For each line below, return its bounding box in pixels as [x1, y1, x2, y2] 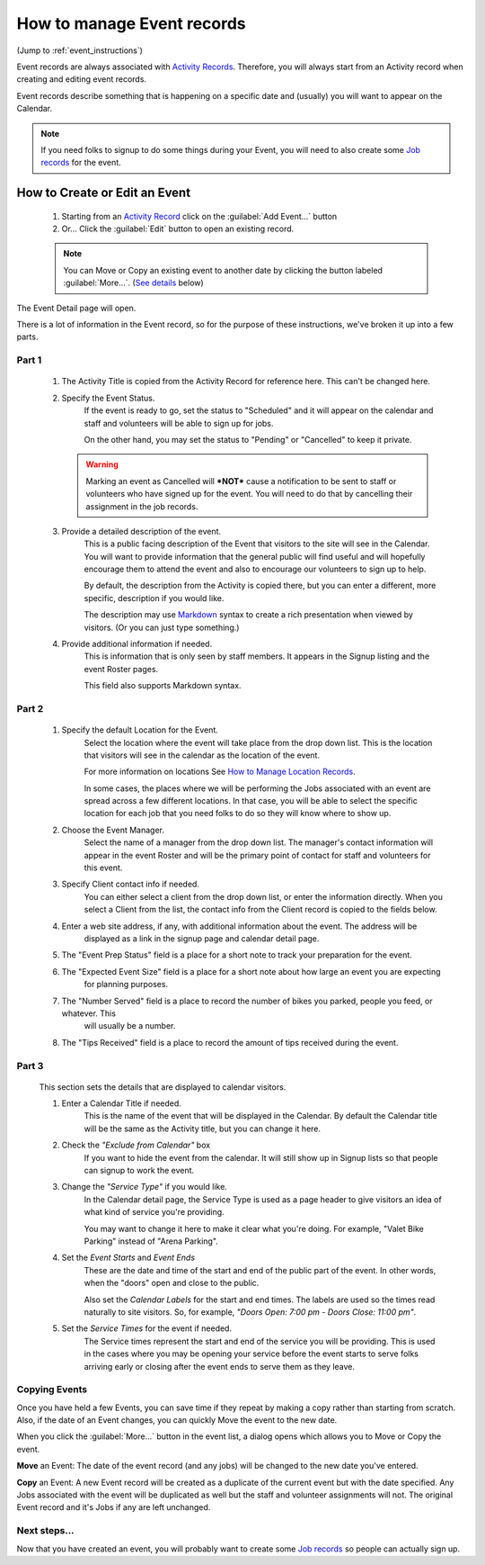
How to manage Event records [16, 13, 246, 33]
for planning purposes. [84, 979, 169, 990]
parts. [16, 331, 39, 342]
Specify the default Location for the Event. [61, 724, 219, 735]
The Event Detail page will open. [16, 302, 137, 313]
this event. [84, 862, 123, 873]
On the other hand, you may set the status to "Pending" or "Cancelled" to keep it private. [84, 434, 412, 445]
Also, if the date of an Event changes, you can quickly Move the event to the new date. [16, 1415, 338, 1426]
